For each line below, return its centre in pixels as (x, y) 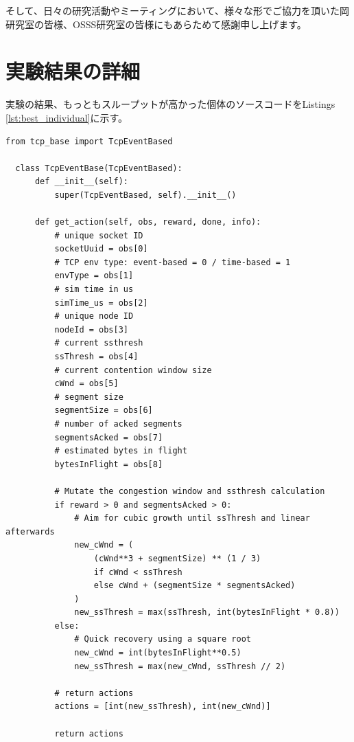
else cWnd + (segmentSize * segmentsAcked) (194, 586)
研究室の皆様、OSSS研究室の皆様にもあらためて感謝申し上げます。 (156, 24)
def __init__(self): (81, 182)
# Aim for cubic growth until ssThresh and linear (192, 518)
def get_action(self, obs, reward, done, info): (148, 222)
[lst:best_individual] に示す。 (67, 117)
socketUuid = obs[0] (101, 249)
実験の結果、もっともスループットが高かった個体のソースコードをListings (170, 104)
